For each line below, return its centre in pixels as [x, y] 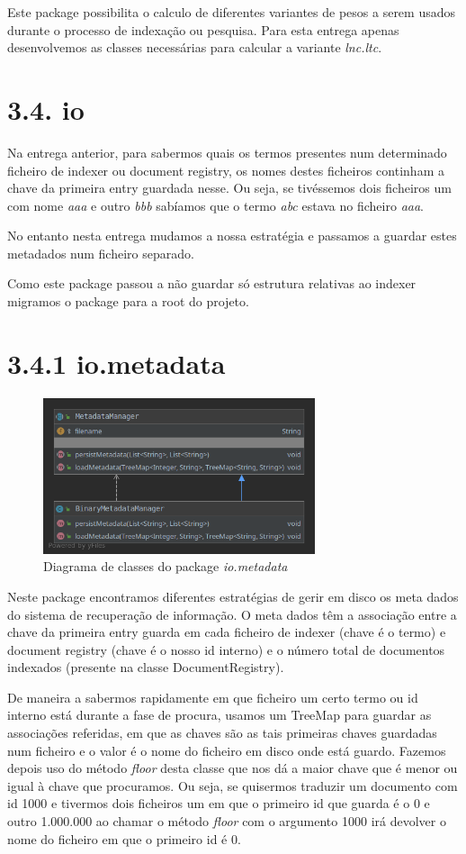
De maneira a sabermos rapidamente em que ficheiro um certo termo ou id [213, 697]
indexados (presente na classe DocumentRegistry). [146, 667]
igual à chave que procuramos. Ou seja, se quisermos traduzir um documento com [233, 785]
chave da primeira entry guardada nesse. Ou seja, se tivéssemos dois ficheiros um [229, 188]
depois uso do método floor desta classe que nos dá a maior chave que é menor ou [233, 768]
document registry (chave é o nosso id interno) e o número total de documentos [226, 649]
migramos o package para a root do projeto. [128, 301]
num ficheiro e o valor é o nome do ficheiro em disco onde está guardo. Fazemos [227, 750]
